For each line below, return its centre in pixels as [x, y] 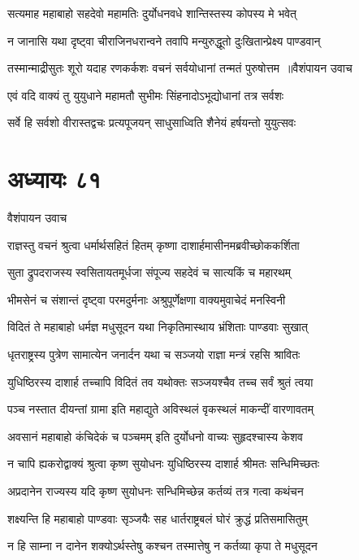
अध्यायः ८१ [54, 179]
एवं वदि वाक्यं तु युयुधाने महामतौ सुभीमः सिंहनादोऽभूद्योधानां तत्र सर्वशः [146, 95]
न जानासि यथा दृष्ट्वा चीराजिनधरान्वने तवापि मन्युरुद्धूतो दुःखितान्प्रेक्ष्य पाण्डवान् [164, 40]
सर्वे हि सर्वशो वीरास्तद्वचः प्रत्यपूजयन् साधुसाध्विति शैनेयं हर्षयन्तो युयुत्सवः [152, 122]
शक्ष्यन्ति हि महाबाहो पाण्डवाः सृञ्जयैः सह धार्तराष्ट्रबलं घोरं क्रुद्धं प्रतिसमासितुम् [158, 518]
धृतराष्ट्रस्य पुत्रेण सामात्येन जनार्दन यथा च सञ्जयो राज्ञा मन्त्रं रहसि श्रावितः [154, 354]
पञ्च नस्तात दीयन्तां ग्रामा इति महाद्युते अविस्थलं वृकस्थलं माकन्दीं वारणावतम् [160, 409]
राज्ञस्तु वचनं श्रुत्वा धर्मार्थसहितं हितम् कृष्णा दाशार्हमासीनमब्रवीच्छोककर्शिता [154, 245]
